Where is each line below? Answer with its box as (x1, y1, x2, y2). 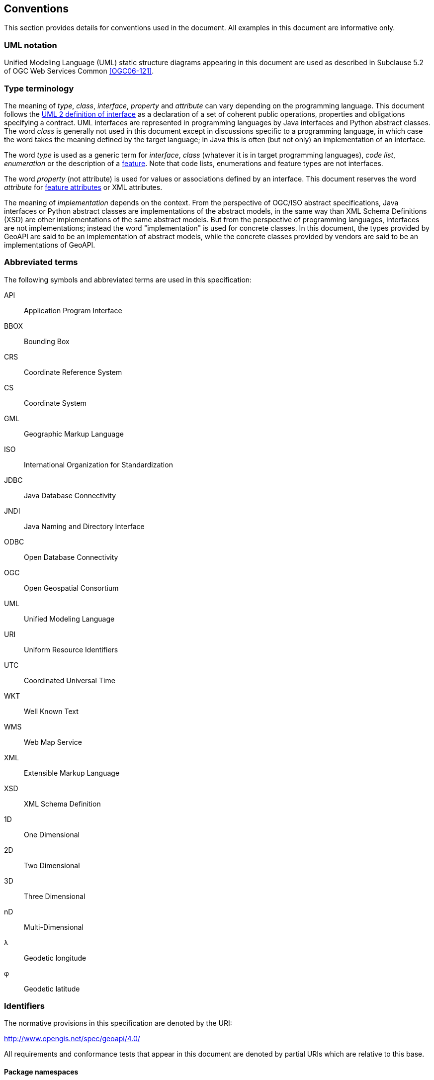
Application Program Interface (24, 306, 122, 315)
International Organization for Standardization (24, 460, 173, 469)
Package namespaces (4, 1068, 79, 1077)
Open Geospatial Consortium (24, 583, 119, 592)
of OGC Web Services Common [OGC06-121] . (4, 67, 154, 76)
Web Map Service (24, 737, 82, 746)
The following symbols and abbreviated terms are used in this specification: (4, 275, 252, 284)
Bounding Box (24, 337, 70, 346)
